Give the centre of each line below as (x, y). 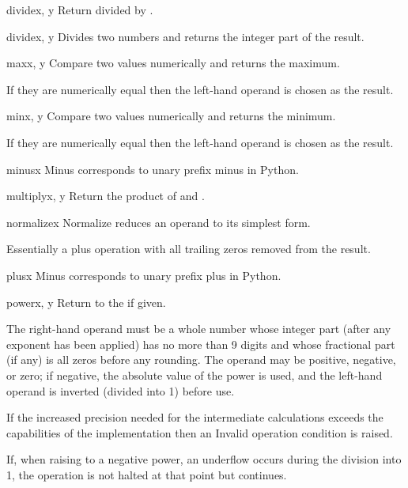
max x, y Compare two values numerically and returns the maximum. (173, 63)
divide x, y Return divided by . (80, 9)
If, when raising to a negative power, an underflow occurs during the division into (204, 459)
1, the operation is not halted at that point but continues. (147, 474)
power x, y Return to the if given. (86, 302)
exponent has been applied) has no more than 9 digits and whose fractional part (201, 344)
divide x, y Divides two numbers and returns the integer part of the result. (185, 36)
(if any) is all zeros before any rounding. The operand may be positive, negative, (201, 359)
